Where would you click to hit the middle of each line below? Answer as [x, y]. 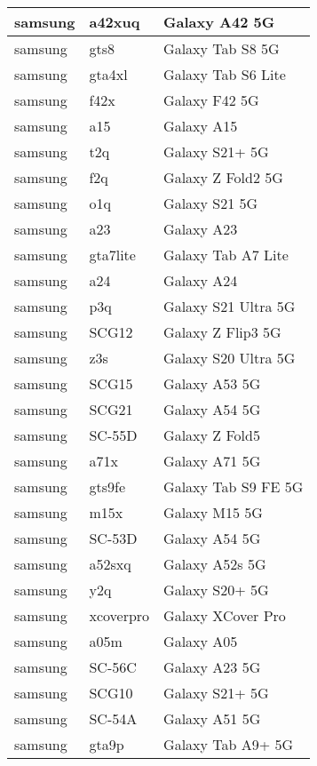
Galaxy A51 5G [212, 718]
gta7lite [112, 255]
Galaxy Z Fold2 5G [223, 177]
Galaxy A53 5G [212, 383]
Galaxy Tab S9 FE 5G [234, 487]
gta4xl [108, 74]
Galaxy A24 [201, 280]
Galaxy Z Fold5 [212, 435]
